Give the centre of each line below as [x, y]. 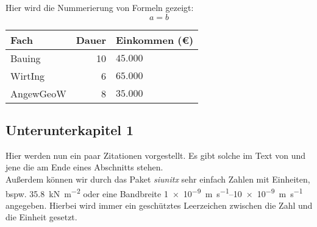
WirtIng [28, 75]
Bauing [26, 58]
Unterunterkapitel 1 [70, 129]
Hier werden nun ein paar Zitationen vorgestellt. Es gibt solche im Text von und [156, 155]
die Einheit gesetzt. [41, 217]
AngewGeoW [38, 93]
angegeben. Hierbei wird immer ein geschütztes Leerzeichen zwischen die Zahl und [159, 205]
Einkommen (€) [155, 40]
